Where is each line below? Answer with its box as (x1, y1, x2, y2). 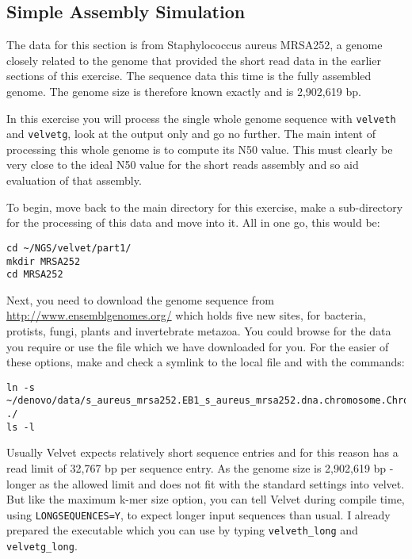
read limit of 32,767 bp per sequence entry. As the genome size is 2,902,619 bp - (6, 460, 394, 477)
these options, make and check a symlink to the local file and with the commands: (6, 354, 405, 370)
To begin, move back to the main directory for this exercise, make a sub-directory (6, 198, 403, 215)
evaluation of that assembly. (6, 172, 142, 189)
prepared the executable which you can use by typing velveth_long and (6, 522, 358, 538)
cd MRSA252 (6, 269, 63, 281)
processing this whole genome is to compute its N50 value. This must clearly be (6, 140, 393, 157)
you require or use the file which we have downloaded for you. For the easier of (6, 338, 389, 354)
